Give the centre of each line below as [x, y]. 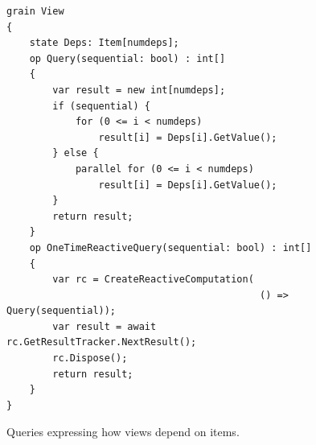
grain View [35, 11]
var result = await [105, 326]
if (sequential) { [101, 106]
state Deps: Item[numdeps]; [104, 43]
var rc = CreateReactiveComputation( [153, 280]
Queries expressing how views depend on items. [123, 432]
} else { [76, 153]
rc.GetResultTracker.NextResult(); [102, 342]
